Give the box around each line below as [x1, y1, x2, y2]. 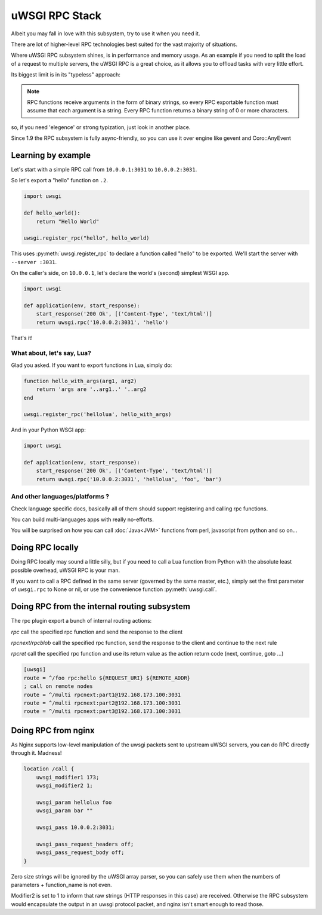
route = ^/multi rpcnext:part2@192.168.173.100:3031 [23, 700, 181, 706]
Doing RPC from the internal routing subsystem [11, 601, 191, 612]
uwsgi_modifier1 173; [36, 774, 100, 781]
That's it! [11, 334, 33, 341]
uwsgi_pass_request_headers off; [36, 840, 134, 847]
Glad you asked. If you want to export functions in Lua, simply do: [11, 362, 172, 369]
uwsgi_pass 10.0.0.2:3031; [36, 824, 116, 831]
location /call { [23, 766, 75, 772]
